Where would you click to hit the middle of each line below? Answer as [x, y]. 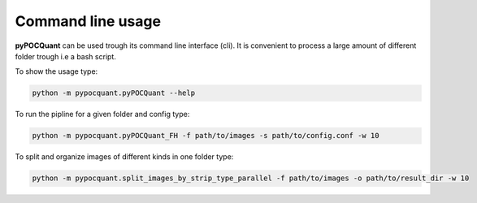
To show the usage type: [56, 71]
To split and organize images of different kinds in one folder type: [124, 157]
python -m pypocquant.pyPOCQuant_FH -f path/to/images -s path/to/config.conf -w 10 [206, 136]
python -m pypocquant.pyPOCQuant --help [113, 93]
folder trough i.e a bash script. [66, 56]
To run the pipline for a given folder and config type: [102, 114]
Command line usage [88, 21]
